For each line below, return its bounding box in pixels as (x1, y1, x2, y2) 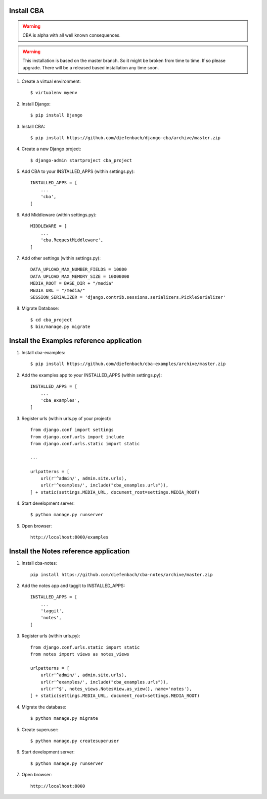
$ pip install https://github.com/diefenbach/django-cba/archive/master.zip (30, 135, 221, 141)
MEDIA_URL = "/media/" (30, 287, 86, 293)
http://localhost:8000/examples (30, 534, 109, 540)
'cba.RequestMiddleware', (40, 237, 104, 243)
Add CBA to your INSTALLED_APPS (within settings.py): (21, 168, 135, 174)
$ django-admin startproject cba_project (30, 158, 132, 163)
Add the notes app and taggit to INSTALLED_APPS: (21, 583, 125, 588)
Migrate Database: (21, 305, 59, 312)
